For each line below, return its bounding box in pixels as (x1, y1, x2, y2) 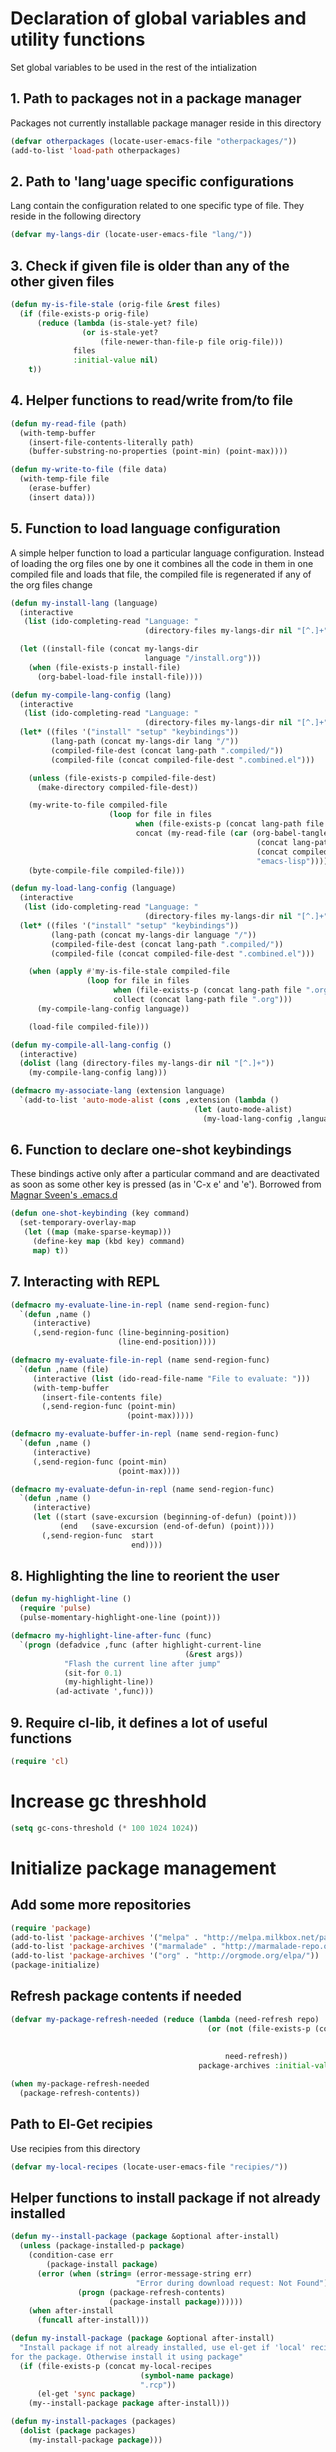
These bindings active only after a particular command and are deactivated (10, 1168, 320, 1180)
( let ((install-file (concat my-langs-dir (19, 644, 199, 654)
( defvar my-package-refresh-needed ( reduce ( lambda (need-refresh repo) (10, 2014, 320, 2024)
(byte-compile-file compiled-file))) (28, 865, 186, 876)
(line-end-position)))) (117, 1337, 217, 1347)
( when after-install (28, 2306, 114, 2316)
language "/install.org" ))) (144, 653, 262, 663)
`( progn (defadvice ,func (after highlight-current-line (19, 1640, 262, 1650)
